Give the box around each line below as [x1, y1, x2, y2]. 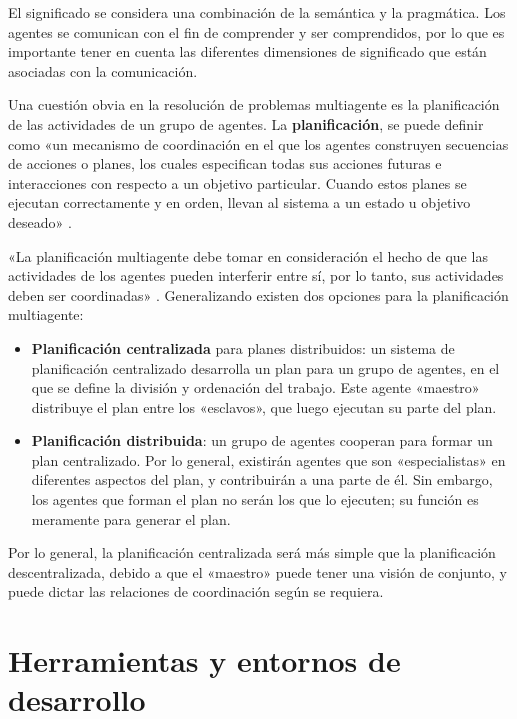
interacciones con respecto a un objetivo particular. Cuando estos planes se [8, 172, 467, 193]
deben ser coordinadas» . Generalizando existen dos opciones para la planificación [8, 284, 509, 305]
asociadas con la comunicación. [8, 60, 198, 81]
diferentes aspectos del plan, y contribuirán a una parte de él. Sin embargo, [31, 469, 493, 490]
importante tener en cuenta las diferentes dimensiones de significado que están [8, 41, 487, 62]
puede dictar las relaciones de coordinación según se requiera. [8, 581, 384, 602]
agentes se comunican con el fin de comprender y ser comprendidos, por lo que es [8, 21, 505, 42]
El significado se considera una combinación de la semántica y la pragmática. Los [8, 2, 506, 22]
